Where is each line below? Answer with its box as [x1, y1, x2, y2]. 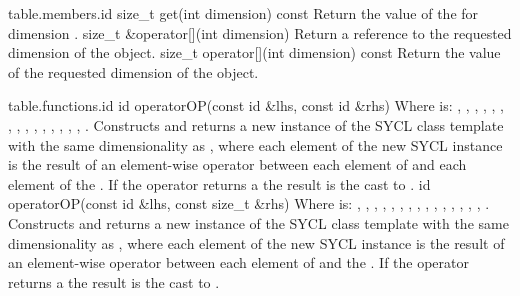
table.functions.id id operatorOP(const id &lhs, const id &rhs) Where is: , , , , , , [8, 95, 504, 116]
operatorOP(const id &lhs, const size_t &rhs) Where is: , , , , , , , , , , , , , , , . [8, 193, 490, 214]
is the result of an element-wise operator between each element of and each [8, 154, 467, 175]
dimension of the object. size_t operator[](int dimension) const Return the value [8, 42, 501, 63]
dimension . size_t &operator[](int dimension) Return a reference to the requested [8, 22, 512, 43]
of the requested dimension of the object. [8, 61, 259, 82]
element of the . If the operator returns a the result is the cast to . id [8, 173, 431, 194]
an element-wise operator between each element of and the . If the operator [8, 252, 470, 273]
